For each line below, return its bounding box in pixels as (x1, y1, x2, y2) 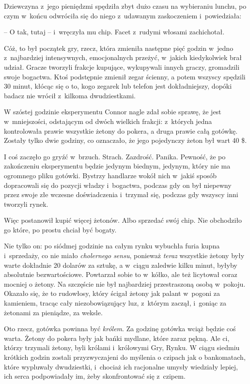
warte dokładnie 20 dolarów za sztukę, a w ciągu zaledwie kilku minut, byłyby (4, 260, 237, 270)
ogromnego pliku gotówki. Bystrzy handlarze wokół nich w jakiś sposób (4, 170, 217, 180)
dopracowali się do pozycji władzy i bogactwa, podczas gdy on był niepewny (4, 180, 232, 190)
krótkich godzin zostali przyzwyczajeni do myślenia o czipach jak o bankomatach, (4, 352, 246, 362)
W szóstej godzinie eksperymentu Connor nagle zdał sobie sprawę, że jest (4, 107, 221, 117)
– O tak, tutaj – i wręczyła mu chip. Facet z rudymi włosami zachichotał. (4, 27, 225, 37)
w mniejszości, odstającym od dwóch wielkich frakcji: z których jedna (4, 116, 212, 126)
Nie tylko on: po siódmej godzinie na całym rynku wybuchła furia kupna (4, 241, 220, 251)
